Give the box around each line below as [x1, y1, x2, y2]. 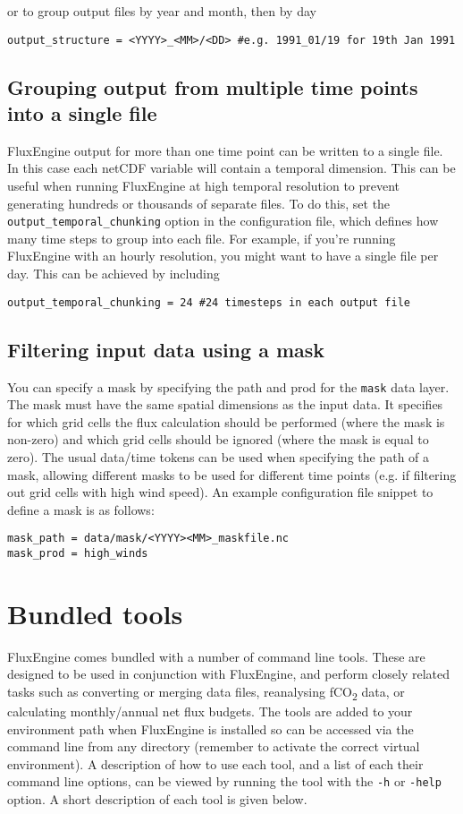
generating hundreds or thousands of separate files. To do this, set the [7, 193, 391, 212]
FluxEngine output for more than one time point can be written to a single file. [7, 141, 443, 159]
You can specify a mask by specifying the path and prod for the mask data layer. [7, 377, 450, 396]
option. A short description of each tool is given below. [7, 790, 307, 809]
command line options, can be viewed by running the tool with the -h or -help [7, 772, 442, 791]
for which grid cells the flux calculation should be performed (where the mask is [7, 412, 445, 431]
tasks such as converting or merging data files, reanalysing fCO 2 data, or [7, 681, 405, 703]
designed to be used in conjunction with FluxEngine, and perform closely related [7, 664, 450, 683]
